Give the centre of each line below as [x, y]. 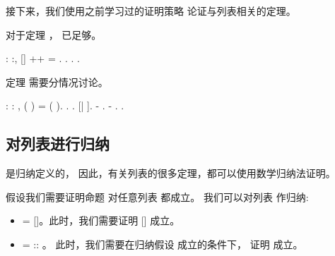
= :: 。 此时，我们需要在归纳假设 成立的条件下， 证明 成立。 [163, 244]
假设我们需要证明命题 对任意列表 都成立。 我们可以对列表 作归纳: [157, 196]
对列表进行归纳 [58, 144]
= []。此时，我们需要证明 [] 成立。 [101, 220]
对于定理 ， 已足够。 [54, 34]
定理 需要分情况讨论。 [57, 81]
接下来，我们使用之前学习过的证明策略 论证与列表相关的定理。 [151, 11]
